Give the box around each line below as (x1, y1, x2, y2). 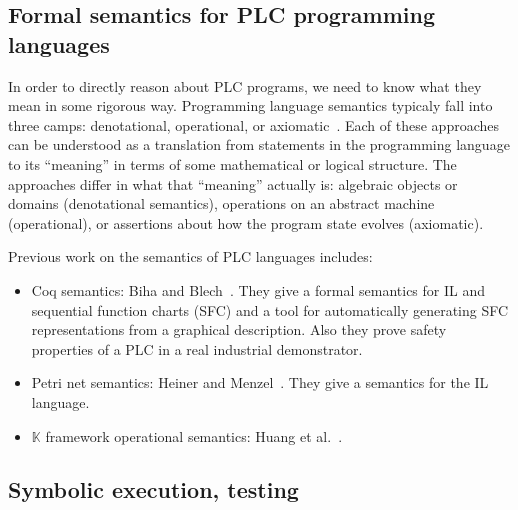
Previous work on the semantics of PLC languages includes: (8, 246, 373, 267)
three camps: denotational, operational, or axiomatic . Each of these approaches (8, 114, 499, 135)
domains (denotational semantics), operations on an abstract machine (8, 193, 435, 214)
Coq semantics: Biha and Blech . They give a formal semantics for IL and (31, 279, 485, 300)
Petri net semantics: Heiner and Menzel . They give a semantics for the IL (31, 372, 489, 393)
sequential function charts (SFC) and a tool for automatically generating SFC (31, 299, 509, 320)
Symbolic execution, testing (8, 474, 299, 505)
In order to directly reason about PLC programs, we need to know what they (8, 75, 482, 96)
